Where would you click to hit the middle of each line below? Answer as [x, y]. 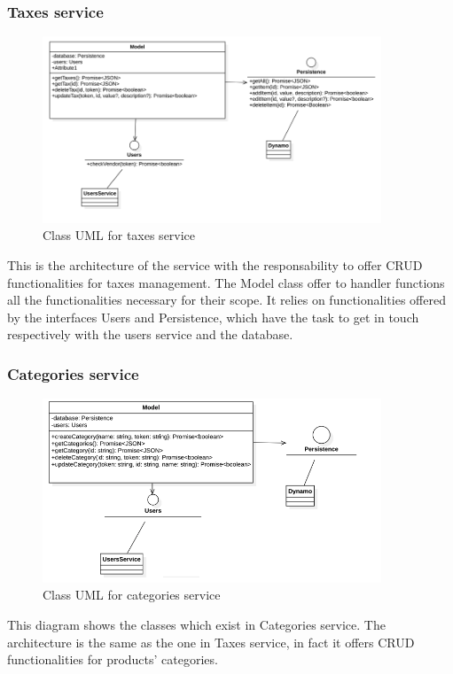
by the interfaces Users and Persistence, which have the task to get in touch [213, 317]
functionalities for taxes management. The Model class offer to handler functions [226, 282]
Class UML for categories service [132, 595]
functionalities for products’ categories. [113, 659]
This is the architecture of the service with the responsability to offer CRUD [215, 264]
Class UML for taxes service [119, 235]
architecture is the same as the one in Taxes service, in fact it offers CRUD [211, 642]
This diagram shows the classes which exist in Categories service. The [196, 625]
